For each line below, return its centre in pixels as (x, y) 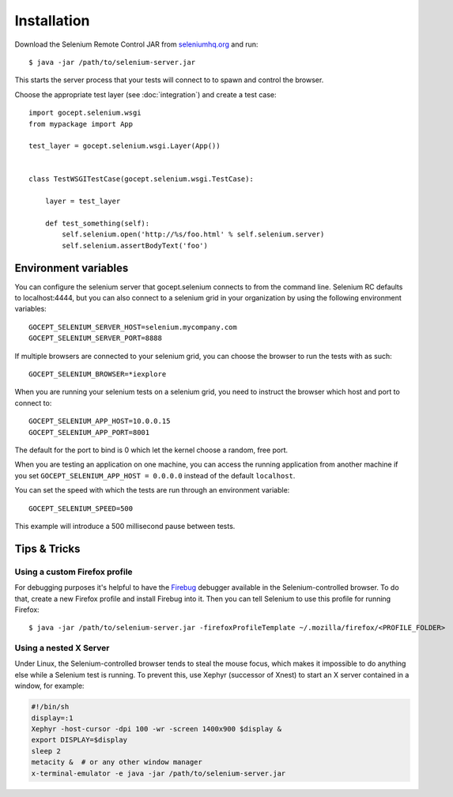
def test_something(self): (97, 224)
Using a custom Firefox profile (74, 572)
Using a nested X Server (62, 648)
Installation (52, 21)
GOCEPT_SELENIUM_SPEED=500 (81, 508)
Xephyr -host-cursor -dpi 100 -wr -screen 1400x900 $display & (157, 729)
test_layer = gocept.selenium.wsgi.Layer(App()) (125, 146)
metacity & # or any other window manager (117, 762)
